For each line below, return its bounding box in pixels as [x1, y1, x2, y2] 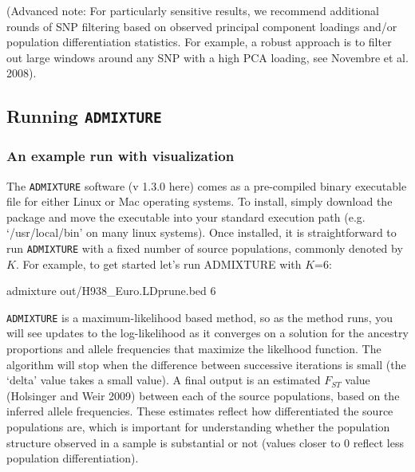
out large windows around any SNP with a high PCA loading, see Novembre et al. [6, 49, 409, 65]
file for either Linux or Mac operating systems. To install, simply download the [6, 193, 393, 210]
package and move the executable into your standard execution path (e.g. [6, 208, 366, 225]
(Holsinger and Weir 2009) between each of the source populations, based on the [6, 387, 400, 403]
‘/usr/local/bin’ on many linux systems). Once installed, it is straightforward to [6, 224, 397, 241]
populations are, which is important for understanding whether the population [6, 419, 390, 435]
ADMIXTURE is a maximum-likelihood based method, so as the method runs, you [6, 309, 393, 325]
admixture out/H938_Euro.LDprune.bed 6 [6, 282, 216, 299]
